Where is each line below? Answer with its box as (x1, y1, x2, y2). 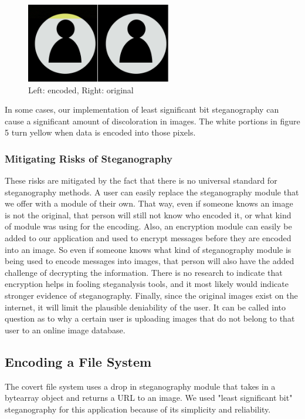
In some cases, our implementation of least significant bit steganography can (5, 103, 279, 116)
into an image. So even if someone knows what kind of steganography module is (5, 243, 292, 255)
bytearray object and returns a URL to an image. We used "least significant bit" (5, 391, 293, 404)
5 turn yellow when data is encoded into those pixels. (5, 126, 196, 138)
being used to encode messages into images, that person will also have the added (5, 255, 294, 267)
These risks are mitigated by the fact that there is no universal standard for (5, 174, 277, 187)
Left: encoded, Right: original (28, 83, 134, 96)
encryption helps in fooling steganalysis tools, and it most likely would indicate (5, 278, 289, 290)
